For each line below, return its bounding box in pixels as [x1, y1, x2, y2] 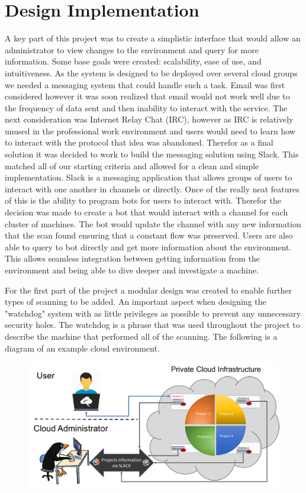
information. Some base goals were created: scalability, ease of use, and [5, 55, 262, 67]
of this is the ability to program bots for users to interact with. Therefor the [5, 194, 281, 207]
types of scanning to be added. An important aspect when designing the [5, 295, 266, 308]
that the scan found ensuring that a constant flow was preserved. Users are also [5, 229, 293, 241]
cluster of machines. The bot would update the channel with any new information [5, 217, 301, 230]
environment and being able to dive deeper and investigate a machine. [5, 264, 259, 276]
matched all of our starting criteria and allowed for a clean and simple [5, 159, 259, 172]
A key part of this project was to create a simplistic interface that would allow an [5, 32, 301, 44]
